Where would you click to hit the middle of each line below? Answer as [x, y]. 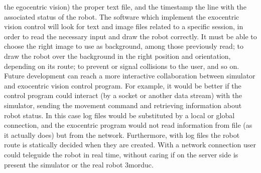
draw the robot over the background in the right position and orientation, [117, 56]
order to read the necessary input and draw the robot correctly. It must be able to [130, 36]
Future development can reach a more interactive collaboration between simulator [130, 76]
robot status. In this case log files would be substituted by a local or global [119, 115]
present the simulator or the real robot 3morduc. [79, 164]
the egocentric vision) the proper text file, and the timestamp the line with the [125, 7]
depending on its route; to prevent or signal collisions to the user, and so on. [122, 66]
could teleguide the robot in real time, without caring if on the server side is [121, 154]
